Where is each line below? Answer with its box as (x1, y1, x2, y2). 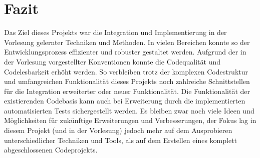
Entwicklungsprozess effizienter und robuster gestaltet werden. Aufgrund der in (4, 46, 246, 57)
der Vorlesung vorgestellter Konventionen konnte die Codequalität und (4, 56, 221, 66)
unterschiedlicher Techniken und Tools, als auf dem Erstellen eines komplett (4, 134, 237, 145)
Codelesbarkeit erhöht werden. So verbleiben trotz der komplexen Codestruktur (4, 66, 248, 76)
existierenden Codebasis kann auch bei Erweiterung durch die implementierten (4, 95, 245, 106)
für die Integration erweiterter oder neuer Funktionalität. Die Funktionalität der (4, 85, 250, 96)
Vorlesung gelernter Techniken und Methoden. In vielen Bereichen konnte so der (4, 36, 250, 47)
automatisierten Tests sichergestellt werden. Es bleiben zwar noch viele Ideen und (4, 105, 254, 115)
